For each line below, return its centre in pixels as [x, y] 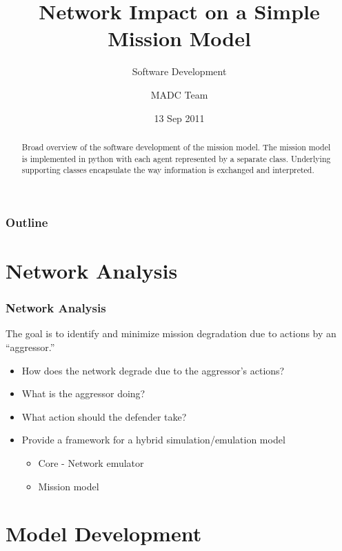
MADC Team [179, 94]
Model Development [104, 533]
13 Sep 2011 [179, 118]
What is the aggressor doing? [83, 393]
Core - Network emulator [91, 462]
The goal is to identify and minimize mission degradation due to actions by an [171, 333]
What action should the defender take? [104, 416]
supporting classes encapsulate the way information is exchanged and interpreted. [168, 170]
